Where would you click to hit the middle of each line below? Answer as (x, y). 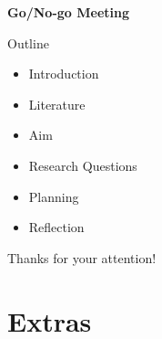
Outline (28, 42)
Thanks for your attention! (82, 257)
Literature (57, 104)
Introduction (64, 74)
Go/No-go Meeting (68, 12)
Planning (54, 196)
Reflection (56, 227)
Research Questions (83, 165)
